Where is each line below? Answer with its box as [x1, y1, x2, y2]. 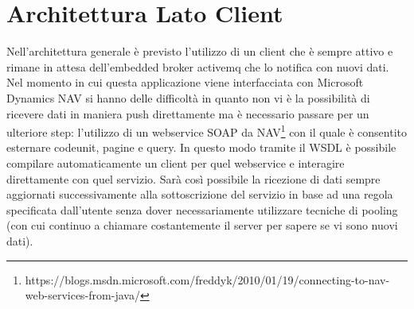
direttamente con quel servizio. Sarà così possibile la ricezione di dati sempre [6, 170, 381, 187]
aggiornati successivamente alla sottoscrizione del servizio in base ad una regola [6, 186, 393, 203]
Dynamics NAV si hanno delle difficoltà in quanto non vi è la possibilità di [6, 89, 370, 106]
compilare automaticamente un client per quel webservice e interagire [6, 154, 345, 171]
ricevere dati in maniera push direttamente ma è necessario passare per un [6, 105, 369, 122]
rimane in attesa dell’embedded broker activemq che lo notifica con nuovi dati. [6, 58, 389, 75]
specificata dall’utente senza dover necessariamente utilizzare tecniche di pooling [6, 201, 398, 218]
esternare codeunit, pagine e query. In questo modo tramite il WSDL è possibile [6, 139, 396, 156]
